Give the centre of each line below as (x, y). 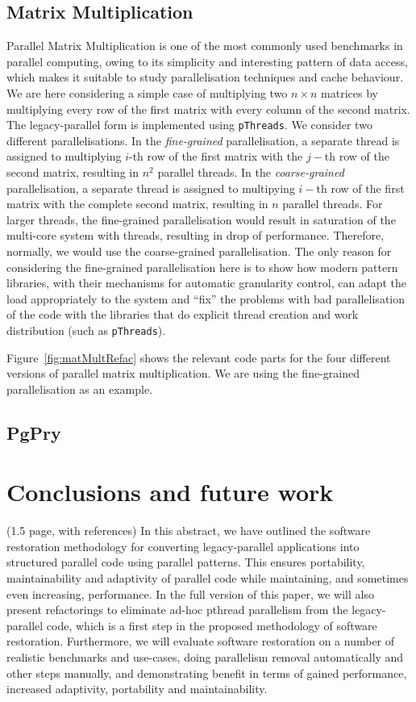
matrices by (349, 92)
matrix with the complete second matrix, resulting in (137, 204)
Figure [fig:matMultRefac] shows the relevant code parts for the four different (199, 357)
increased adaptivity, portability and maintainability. (137, 689)
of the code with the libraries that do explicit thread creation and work (183, 314)
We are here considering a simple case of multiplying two (147, 92)
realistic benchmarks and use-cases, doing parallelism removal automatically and (205, 657)
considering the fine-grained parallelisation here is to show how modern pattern (202, 267)
